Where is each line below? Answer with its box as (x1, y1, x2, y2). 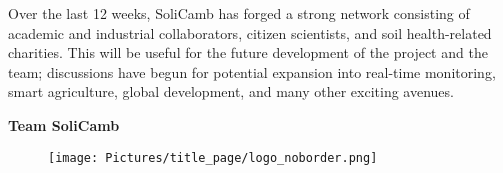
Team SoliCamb (8, 114, 120, 135)
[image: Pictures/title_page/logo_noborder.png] (48, 150, 378, 165)
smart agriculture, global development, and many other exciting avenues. (8, 81, 454, 102)
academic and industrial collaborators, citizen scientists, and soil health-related (8, 22, 492, 43)
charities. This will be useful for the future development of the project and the (8, 42, 488, 63)
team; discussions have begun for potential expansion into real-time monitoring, (8, 61, 496, 82)
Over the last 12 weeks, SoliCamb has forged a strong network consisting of (8, 3, 470, 23)
